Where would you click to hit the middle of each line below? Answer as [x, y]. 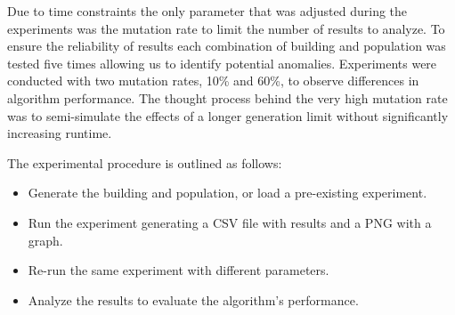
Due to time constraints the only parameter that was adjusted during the [207, 11]
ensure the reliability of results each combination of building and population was [227, 46]
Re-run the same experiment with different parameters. [179, 270]
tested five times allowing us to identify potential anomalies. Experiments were [222, 63]
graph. [45, 240]
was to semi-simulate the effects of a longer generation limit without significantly [228, 115]
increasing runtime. [60, 133]
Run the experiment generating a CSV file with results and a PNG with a [230, 222]
